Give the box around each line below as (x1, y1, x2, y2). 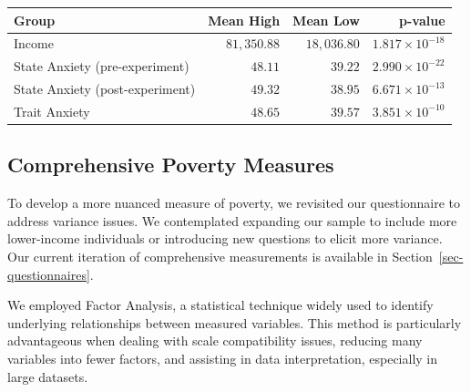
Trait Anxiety (14, 101, 90, 120)
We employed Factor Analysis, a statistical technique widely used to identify (7, 295, 434, 315)
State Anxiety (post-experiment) (14, 79, 196, 98)
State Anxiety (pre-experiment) (14, 57, 189, 76)
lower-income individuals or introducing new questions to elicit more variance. (7, 229, 443, 248)
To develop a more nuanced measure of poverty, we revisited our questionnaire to (7, 193, 461, 212)
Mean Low (292, 10, 360, 29)
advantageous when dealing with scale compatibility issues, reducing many (7, 331, 423, 350)
